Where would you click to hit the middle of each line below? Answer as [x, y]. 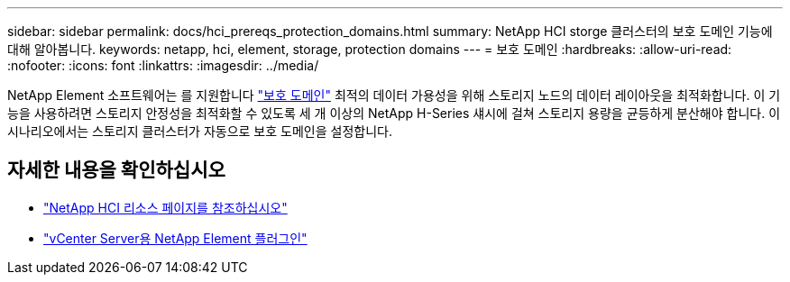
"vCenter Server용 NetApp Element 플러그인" [175, 238]
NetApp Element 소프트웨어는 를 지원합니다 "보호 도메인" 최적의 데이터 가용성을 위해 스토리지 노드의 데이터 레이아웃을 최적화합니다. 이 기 [394, 95]
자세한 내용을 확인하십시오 [116, 170]
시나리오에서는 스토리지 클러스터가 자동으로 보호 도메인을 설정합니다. [200, 131]
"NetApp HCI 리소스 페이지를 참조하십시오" [165, 207]
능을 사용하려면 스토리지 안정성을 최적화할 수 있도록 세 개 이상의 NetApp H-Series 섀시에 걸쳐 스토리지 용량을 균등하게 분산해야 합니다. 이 [394, 113]
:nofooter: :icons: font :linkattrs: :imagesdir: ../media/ [163, 65]
